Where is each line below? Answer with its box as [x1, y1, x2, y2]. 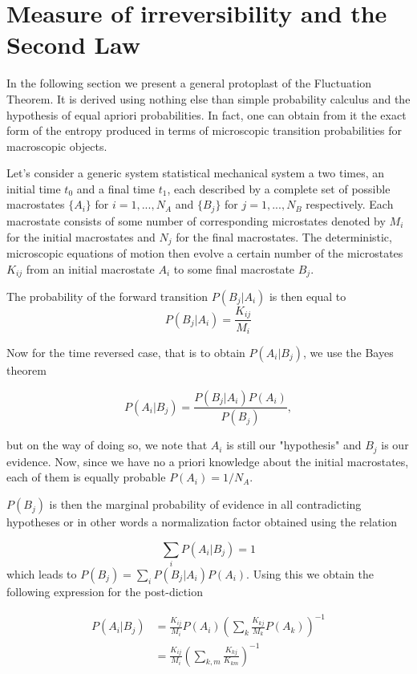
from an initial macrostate [26, 260, 155, 277]
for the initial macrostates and [6, 228, 156, 245]
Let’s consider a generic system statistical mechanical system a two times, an [6, 164, 385, 181]
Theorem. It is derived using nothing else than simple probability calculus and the [6, 90, 411, 107]
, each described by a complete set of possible [167, 180, 391, 197]
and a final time [76, 180, 155, 197]
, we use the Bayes [303, 343, 394, 360]
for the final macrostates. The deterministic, [176, 228, 392, 245]
